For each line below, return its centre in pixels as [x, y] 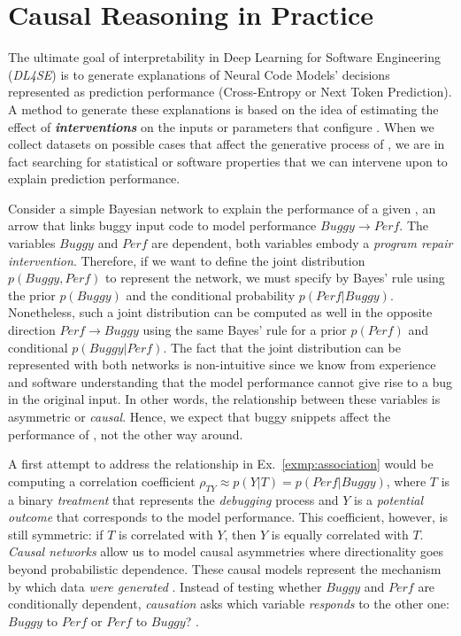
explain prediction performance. [94, 178]
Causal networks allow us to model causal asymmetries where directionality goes [226, 551]
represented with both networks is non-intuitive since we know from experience [222, 365]
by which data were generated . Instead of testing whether [165, 586]
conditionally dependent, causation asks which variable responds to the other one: [229, 604]
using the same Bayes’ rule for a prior [245, 330]
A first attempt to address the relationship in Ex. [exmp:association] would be [221, 464]
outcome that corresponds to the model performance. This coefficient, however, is [228, 517]
